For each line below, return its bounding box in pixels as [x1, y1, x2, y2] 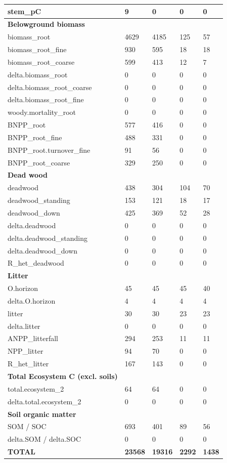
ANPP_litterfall [8, 333, 59, 344]
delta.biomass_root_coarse [8, 81, 92, 92]
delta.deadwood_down [8, 245, 78, 256]
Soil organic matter [8, 408, 76, 419]
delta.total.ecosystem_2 [8, 396, 81, 406]
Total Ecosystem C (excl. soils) [8, 370, 118, 381]
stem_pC [8, 6, 41, 16]
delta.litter [8, 320, 40, 331]
